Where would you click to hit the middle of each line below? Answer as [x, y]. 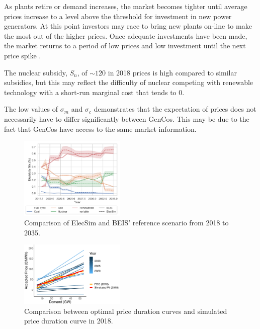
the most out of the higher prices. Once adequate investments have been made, [126, 35]
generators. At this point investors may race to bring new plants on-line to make [128, 26]
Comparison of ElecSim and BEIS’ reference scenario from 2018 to [126, 223]
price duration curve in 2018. [69, 321]
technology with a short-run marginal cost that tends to [90, 92]
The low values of [31, 109]
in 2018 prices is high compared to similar [172, 72]
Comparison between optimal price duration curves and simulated [126, 311]
